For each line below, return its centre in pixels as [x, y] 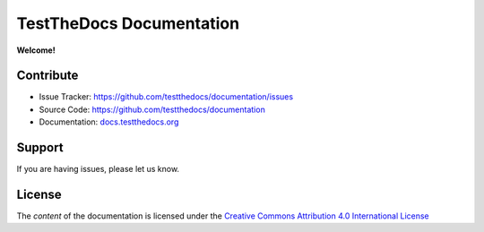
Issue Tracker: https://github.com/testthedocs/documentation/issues [166, 97]
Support [40, 148]
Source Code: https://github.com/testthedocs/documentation [152, 109]
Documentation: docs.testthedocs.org [109, 122]
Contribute [48, 76]
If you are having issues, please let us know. [98, 169]
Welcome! [36, 50]
